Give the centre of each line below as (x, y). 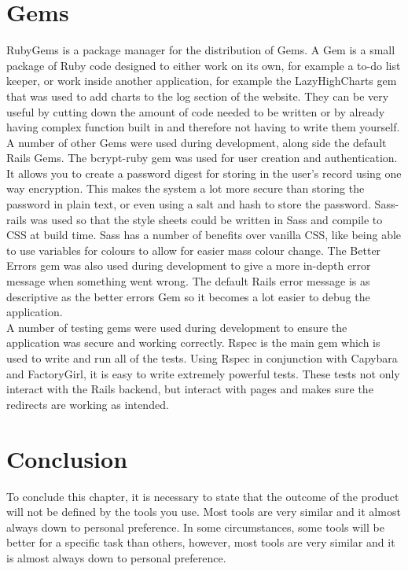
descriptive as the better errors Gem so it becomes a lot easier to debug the (188, 296)
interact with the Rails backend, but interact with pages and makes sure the (190, 389)
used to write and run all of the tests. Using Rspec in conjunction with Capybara (202, 358)
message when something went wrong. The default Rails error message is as (188, 281)
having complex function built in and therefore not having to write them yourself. (203, 127)
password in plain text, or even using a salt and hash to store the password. (189, 204)
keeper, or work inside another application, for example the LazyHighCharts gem (202, 81)
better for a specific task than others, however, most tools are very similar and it (201, 542)
